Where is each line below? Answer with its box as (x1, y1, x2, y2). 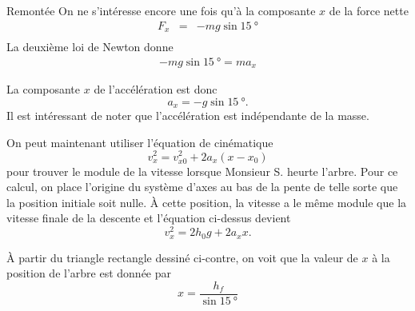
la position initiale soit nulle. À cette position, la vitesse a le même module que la (6, 193, 407, 210)
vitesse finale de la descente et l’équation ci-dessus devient (6, 209, 291, 226)
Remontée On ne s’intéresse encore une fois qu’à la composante (6, 2, 316, 18)
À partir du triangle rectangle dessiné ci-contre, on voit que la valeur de (6, 249, 358, 265)
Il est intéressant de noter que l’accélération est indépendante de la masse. (6, 107, 369, 124)
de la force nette (329, 2, 409, 18)
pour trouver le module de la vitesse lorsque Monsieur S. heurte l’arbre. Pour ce (6, 162, 398, 179)
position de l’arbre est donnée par (6, 265, 172, 281)
